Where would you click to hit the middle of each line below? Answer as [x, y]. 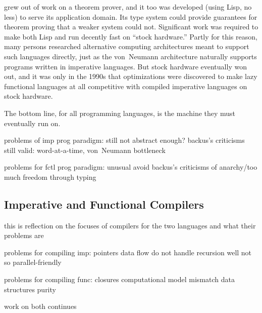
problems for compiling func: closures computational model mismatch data [119, 279]
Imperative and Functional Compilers [104, 204]
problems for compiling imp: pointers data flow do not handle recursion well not [128, 252]
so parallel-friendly [33, 262]
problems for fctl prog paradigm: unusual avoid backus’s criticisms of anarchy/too [131, 167]
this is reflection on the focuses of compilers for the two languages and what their [130, 225]
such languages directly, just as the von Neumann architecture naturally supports [130, 56]
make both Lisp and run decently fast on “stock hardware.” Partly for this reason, [131, 36]
